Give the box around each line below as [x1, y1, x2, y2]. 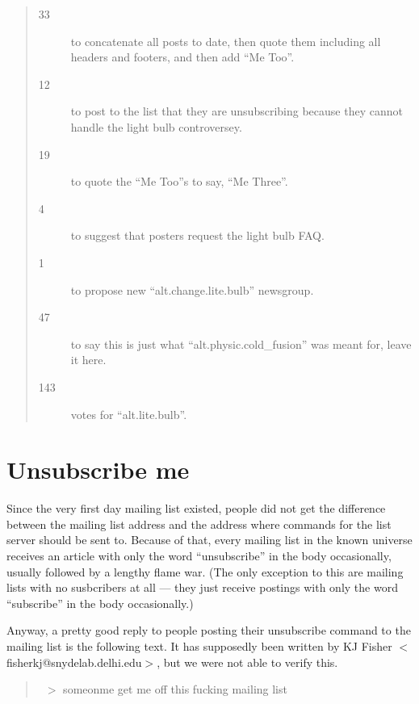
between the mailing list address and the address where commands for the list [6, 515, 392, 532]
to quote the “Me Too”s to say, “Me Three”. [70, 173, 288, 190]
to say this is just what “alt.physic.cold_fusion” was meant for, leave [70, 335, 412, 352]
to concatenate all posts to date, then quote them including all [70, 32, 381, 49]
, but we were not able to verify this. [157, 653, 338, 670]
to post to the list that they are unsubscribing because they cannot [70, 103, 403, 119]
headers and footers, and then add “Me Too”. [70, 48, 295, 65]
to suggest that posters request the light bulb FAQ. [70, 227, 325, 244]
